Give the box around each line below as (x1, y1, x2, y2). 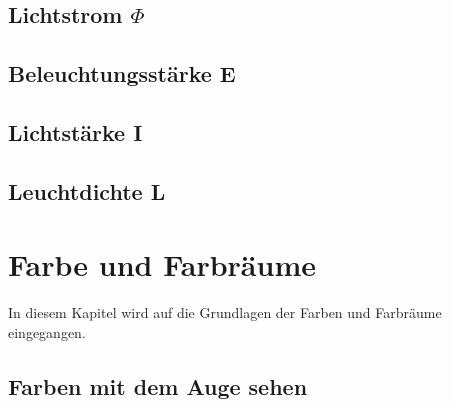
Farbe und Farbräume (8, 244, 316, 285)
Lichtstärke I (8, 116, 143, 147)
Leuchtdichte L (8, 175, 166, 206)
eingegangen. (8, 321, 86, 342)
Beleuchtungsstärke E (8, 58, 236, 89)
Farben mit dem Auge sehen (8, 370, 308, 401)
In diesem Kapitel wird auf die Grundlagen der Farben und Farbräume (8, 302, 442, 323)
